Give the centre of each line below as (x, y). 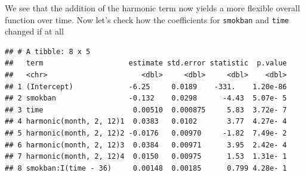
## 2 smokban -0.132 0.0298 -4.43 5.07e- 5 (146, 98)
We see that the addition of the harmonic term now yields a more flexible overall (152, 8)
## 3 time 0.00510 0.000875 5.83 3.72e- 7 (146, 110)
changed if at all (34, 31)
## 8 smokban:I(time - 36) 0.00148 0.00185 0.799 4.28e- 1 (146, 168)
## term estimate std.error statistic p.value (146, 63)
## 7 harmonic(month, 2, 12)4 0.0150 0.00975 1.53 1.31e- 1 (146, 157)
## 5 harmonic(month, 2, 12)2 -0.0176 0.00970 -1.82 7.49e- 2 (146, 133)
